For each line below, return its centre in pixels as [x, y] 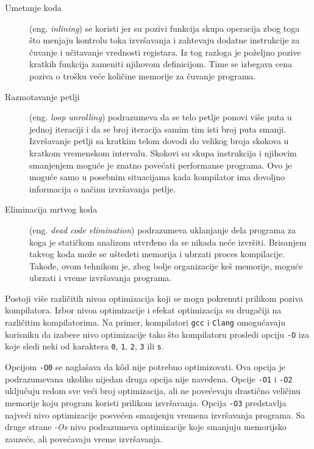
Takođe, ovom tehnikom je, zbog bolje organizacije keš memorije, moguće [166, 265]
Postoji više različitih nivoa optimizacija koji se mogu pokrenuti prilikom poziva [154, 298]
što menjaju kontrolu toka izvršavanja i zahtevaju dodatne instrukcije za [165, 40]
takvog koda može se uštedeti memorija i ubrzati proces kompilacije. [157, 254]
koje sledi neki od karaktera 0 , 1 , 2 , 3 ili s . [84, 346]
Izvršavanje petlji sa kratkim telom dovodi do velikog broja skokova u [159, 141]
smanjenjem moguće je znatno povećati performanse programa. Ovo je [161, 165]
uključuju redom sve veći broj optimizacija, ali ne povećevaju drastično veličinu [153, 391]
